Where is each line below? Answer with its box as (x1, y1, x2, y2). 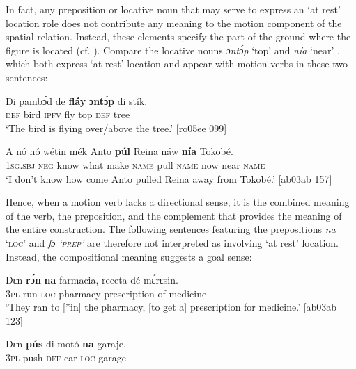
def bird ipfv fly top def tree (6, 107, 130, 122)
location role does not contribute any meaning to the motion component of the (6, 15, 342, 30)
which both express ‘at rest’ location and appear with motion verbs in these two (6, 56, 348, 71)
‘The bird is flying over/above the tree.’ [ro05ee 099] (6, 120, 227, 135)
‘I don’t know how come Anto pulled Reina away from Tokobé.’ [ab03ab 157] (6, 171, 332, 186)
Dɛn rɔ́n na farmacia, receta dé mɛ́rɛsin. (6, 272, 178, 287)
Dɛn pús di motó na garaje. (6, 336, 126, 351)
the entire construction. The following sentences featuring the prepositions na (6, 222, 336, 236)
